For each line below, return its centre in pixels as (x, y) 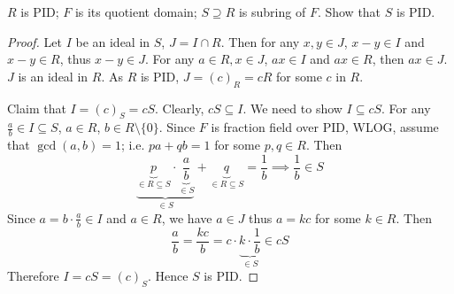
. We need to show (292, 108)
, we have (187, 217)
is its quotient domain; (136, 12)
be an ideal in (113, 41)
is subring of (272, 12)
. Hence (168, 276)
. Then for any (260, 41)
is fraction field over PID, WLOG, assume (325, 127)
